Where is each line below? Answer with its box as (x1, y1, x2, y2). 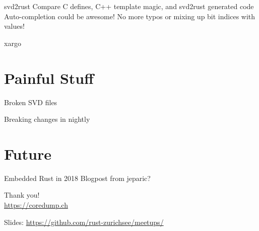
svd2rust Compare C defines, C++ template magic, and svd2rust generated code (4, 1, 254, 11)
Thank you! (4, 190, 40, 200)
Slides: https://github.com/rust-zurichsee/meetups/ (4, 216, 164, 227)
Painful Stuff (4, 67, 94, 88)
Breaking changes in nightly (4, 114, 90, 124)
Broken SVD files (4, 97, 57, 107)
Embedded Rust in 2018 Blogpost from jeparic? (4, 172, 151, 183)
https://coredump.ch (4, 200, 68, 210)
